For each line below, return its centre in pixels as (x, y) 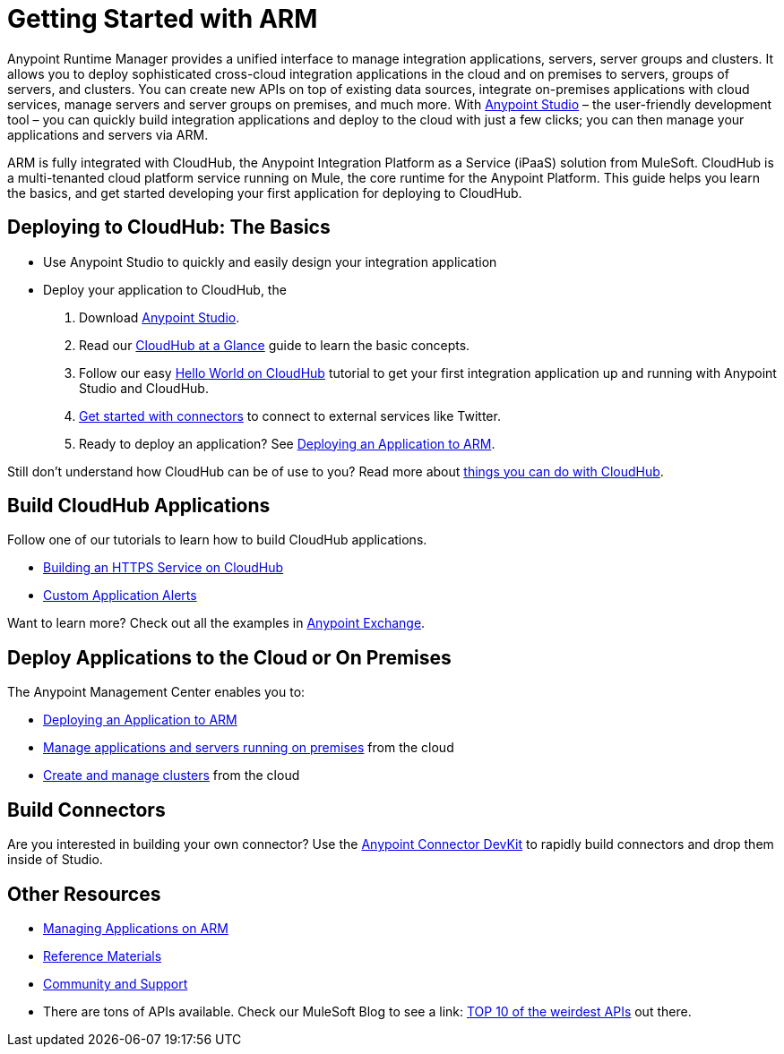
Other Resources (84, 894)
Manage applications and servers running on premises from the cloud (249, 748)
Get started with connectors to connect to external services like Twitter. (290, 416)
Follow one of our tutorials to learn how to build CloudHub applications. (217, 540)
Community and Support (116, 983)
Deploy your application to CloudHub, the (165, 289)
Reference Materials (103, 955)
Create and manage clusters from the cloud (172, 776)
